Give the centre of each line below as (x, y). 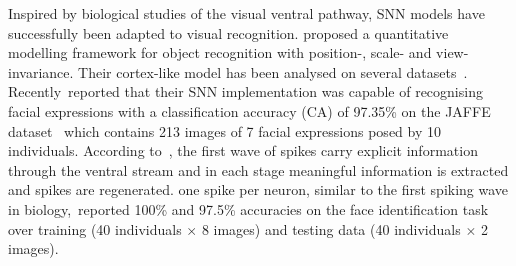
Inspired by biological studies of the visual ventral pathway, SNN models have (246, 13)
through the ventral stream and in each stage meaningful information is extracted (258, 169)
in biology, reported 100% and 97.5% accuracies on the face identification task (248, 208)
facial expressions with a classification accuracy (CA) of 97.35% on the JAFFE (249, 110)
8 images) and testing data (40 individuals (331, 228)
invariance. (41, 71)
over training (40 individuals (95, 228)
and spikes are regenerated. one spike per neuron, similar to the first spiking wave (258, 189)
